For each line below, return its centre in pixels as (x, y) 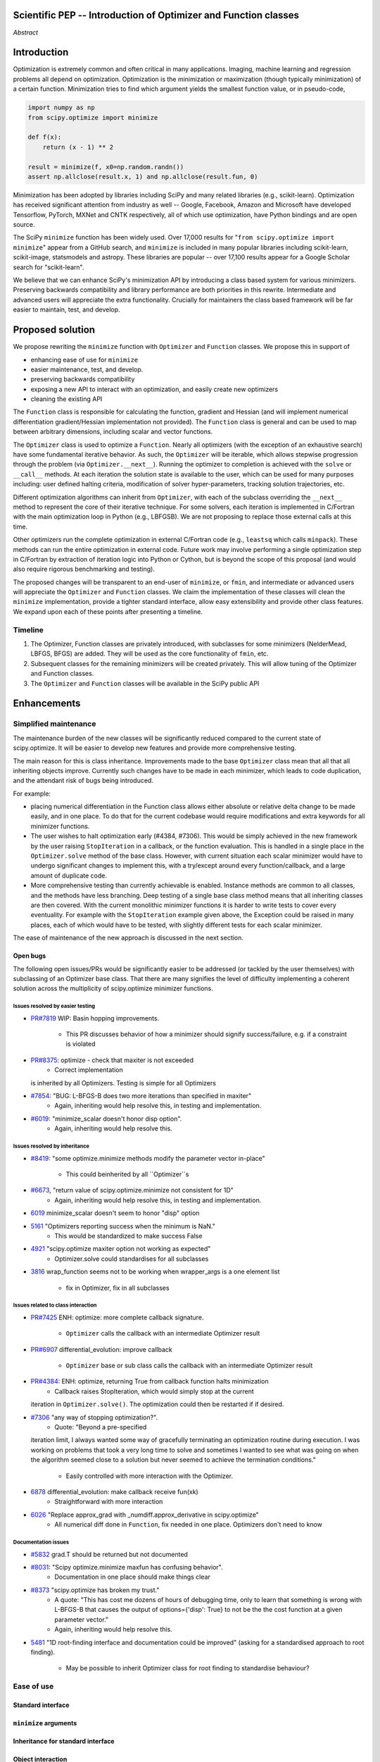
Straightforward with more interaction (109, 1502)
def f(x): (45, 137)
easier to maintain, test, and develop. (66, 309)
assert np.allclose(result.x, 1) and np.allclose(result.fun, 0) (143, 177)
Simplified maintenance (55, 724)
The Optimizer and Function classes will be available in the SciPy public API (145, 683)
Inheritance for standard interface (64, 1741)
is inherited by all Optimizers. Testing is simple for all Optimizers (123, 1083)
